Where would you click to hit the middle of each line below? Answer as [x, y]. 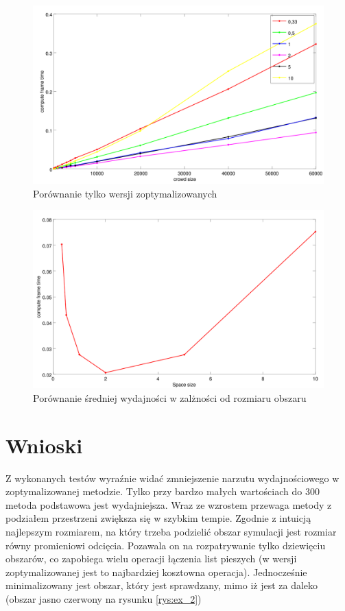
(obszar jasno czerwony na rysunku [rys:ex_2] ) [104, 598]
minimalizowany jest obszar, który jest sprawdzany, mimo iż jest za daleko [162, 585]
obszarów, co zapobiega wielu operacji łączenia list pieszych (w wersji [151, 559]
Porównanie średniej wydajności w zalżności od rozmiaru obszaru [170, 397]
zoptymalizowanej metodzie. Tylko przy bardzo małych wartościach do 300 [163, 491]
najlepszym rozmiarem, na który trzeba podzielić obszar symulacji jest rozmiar [171, 531]
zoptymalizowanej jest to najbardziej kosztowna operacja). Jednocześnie [156, 572]
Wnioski [44, 445]
